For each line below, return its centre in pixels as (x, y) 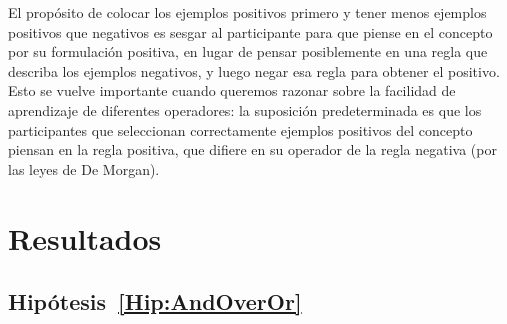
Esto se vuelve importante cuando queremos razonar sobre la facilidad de (232, 90)
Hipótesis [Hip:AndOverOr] (155, 301)
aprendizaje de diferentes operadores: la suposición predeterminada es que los (245, 109)
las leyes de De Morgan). (84, 168)
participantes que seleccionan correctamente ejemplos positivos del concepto (240, 129)
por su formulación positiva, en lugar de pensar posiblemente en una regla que (248, 51)
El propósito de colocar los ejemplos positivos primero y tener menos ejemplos (247, 12)
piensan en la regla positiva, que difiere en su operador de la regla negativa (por (252, 149)
